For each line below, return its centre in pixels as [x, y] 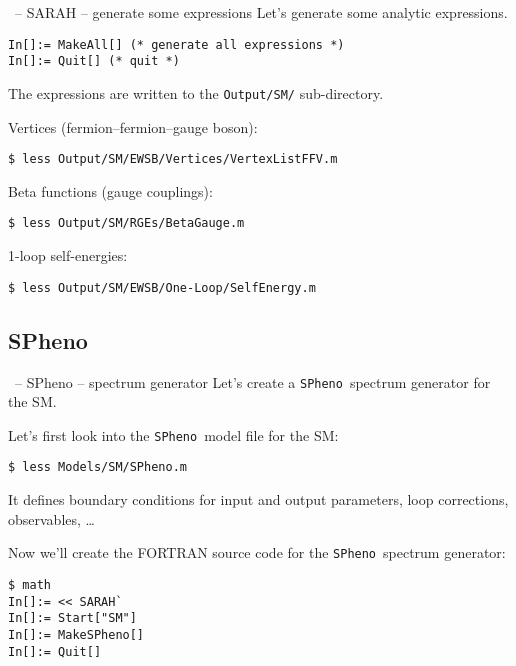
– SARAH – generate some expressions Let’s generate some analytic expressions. [261, 12]
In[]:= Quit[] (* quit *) [94, 61]
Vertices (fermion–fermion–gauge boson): [133, 126]
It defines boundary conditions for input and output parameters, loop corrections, [258, 499]
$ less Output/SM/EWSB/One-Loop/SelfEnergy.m [162, 287]
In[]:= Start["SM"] [72, 618]
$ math [29, 584]
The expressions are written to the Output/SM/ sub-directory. [196, 92]
